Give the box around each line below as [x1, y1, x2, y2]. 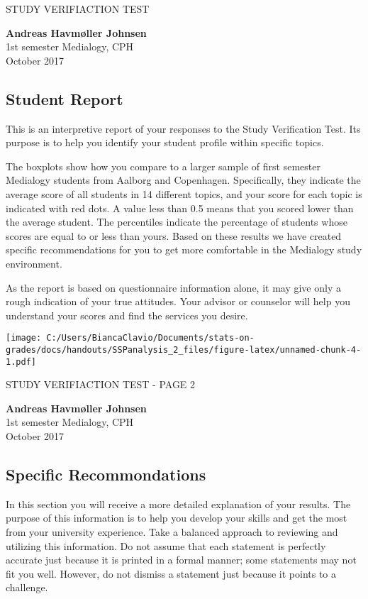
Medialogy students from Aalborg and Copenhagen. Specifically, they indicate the [6, 172, 361, 187]
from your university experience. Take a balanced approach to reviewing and [6, 524, 338, 539]
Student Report [6, 87, 123, 109]
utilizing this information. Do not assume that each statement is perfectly [6, 538, 326, 553]
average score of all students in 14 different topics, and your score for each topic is [6, 186, 362, 201]
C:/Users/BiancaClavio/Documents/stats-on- [46, 333, 255, 344]
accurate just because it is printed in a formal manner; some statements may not [6, 552, 357, 567]
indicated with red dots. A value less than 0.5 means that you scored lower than [6, 200, 354, 215]
